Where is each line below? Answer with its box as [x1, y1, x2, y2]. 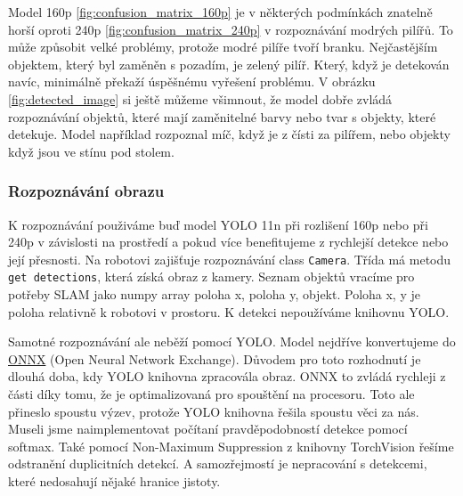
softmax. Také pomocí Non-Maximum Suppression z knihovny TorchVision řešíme [8, 436, 454, 455]
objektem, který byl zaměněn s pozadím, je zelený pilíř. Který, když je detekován [8, 54, 450, 73]
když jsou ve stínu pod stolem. [8, 142, 175, 160]
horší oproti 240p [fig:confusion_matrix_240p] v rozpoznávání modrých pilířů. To [8, 20, 453, 38]
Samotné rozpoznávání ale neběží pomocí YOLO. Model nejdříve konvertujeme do [8, 332, 456, 351]
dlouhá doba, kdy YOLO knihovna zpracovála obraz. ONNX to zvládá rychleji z [8, 367, 446, 386]
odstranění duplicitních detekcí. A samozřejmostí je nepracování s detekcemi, [8, 454, 427, 473]
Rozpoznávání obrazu [8, 180, 165, 202]
